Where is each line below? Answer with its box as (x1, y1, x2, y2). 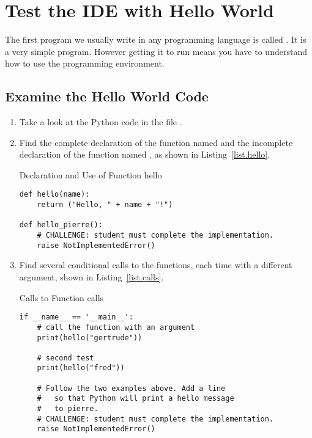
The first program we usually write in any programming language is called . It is (5, 33, 306, 46)
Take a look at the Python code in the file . (19, 115, 182, 128)
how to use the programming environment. (5, 57, 165, 70)
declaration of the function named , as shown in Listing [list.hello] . (19, 148, 270, 161)
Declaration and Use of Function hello (19, 168, 162, 181)
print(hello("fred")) (37, 363, 125, 373)
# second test (37, 353, 94, 362)
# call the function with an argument (37, 323, 195, 332)
